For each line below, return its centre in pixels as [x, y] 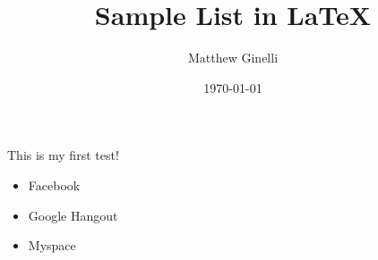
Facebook [54, 185]
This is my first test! [63, 155]
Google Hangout [73, 215]
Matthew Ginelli [233, 58]
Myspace [52, 245]
